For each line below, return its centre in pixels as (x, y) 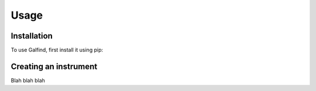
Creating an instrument (54, 66)
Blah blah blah (28, 80)
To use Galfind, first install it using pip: (57, 50)
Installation (32, 36)
